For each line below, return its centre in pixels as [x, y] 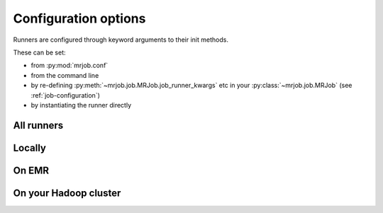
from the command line [65, 75]
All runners [38, 125]
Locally [29, 148]
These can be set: [40, 52]
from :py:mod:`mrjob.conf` [70, 65]
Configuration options [79, 18]
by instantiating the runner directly [81, 105]
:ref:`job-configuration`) [66, 95]
